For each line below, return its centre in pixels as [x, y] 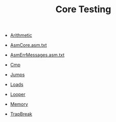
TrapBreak [21, 114]
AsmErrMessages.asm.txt [37, 55]
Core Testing [83, 9]
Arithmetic [21, 35]
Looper [18, 95]
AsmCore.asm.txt [28, 45]
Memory [19, 104]
